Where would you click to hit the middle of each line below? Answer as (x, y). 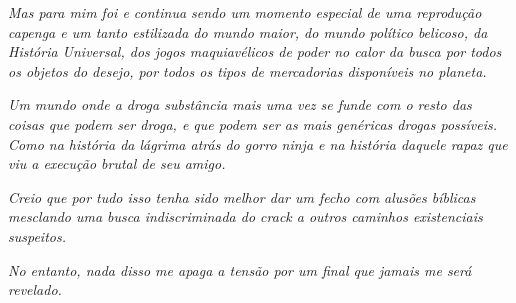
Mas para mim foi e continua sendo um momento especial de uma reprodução (245, 12)
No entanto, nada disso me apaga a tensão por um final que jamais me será (240, 269)
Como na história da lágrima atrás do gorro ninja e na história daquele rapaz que (258, 143)
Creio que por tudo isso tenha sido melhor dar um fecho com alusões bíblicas (242, 196)
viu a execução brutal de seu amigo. (117, 163)
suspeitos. (37, 235)
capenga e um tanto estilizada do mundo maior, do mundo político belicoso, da (248, 31)
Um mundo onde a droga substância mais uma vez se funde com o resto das (240, 104)
